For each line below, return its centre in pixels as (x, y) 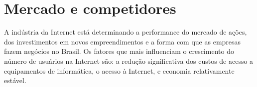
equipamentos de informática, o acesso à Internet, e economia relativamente (119, 70)
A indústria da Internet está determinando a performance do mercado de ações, (126, 32)
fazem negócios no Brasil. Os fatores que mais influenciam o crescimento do (119, 51)
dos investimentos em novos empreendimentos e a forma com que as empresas (123, 41)
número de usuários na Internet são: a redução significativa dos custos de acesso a (129, 61)
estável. (15, 80)
